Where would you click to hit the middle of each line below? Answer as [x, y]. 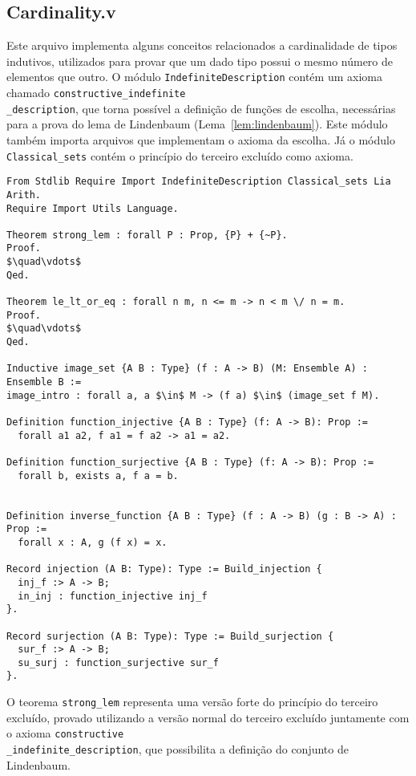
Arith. [24, 195]
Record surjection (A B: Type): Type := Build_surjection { [170, 636]
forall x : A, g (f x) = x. [93, 542]
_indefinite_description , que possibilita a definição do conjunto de [178, 749]
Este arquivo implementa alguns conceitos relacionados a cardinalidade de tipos [202, 45]
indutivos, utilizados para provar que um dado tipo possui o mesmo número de [200, 61]
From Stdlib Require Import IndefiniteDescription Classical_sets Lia [199, 182]
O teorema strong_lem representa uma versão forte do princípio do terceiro [192, 702]
